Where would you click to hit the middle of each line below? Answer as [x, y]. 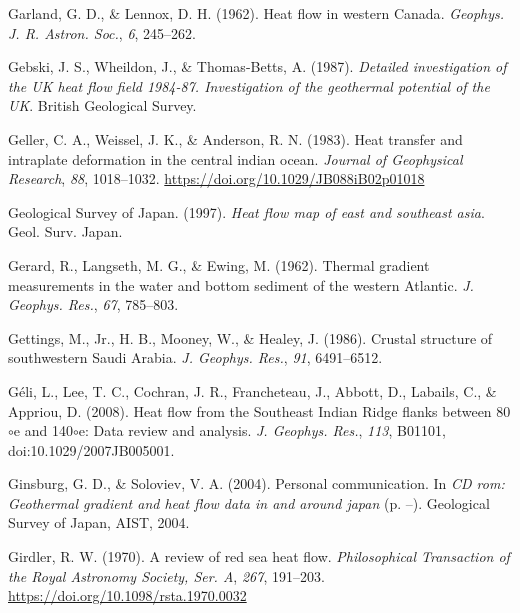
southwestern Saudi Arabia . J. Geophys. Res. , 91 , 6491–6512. [195, 357]
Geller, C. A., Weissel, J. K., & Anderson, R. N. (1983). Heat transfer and [235, 138]
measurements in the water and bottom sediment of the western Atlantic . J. [241, 284]
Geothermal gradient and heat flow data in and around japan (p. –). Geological [249, 502]
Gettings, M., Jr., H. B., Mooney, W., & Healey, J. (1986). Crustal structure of [250, 337]
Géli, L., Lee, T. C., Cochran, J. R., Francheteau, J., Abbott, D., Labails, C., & [252, 390]
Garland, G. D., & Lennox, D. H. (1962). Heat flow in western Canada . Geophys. [256, 13]
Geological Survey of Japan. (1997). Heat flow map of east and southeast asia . [246, 211]
